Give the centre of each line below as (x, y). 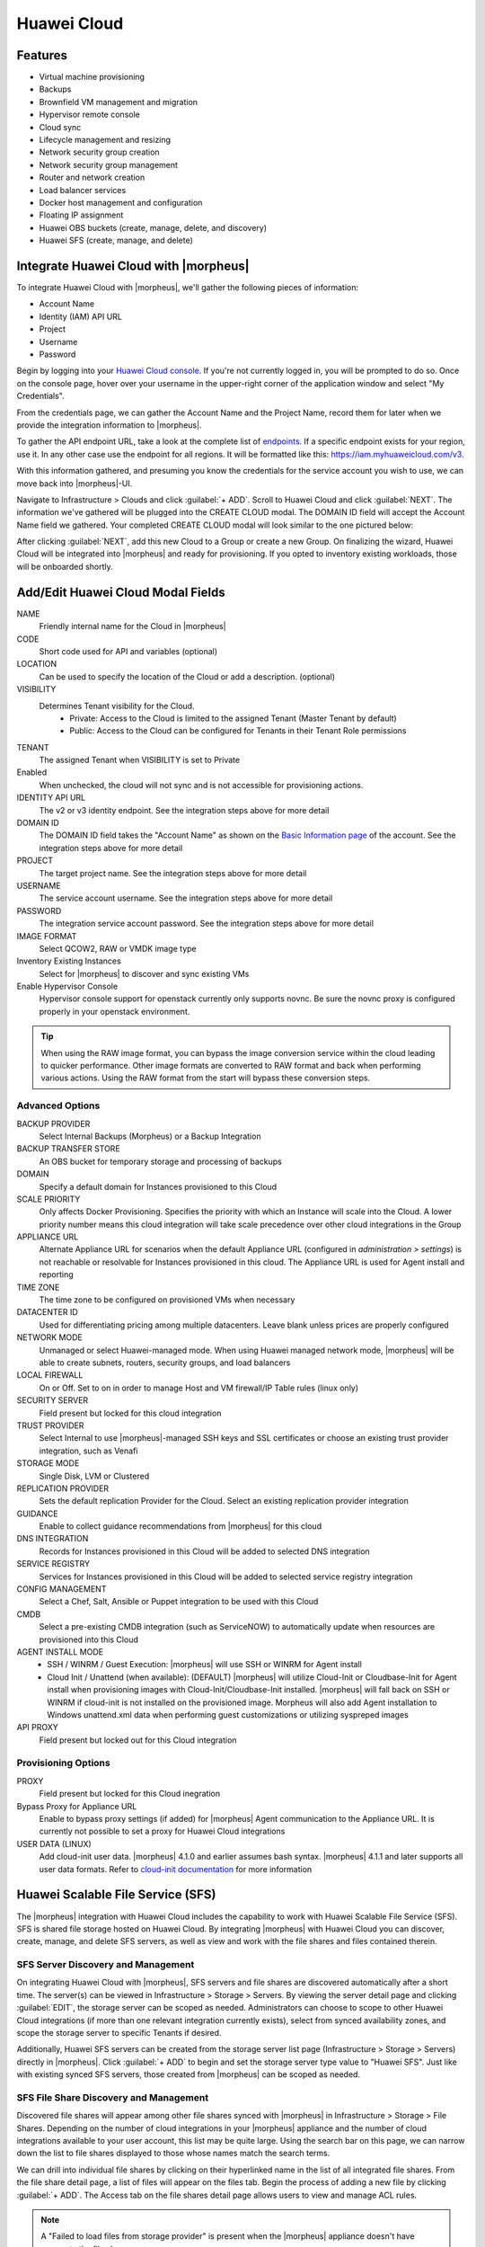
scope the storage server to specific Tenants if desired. (119, 2032)
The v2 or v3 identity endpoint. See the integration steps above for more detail (184, 810)
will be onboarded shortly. (65, 566)
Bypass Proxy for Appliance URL (77, 1806)
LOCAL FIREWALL (50, 1375)
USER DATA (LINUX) (54, 1843)
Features (42, 55)
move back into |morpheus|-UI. (75, 483)
